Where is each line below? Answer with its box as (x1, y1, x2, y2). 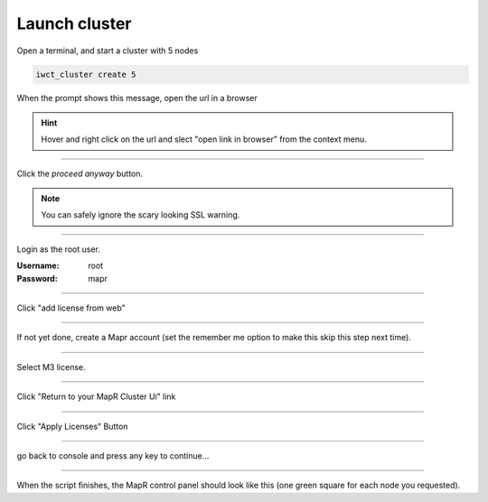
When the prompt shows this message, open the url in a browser (16, 92, 258, 103)
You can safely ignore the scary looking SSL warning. (41, 209, 240, 220)
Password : (16, 273, 58, 284)
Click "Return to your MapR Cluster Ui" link (16, 391, 176, 402)
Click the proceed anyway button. (16, 168, 144, 179)
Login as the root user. (16, 244, 101, 255)
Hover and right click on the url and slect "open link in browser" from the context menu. (41, 134, 368, 144)
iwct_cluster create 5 (35, 69, 136, 79)
